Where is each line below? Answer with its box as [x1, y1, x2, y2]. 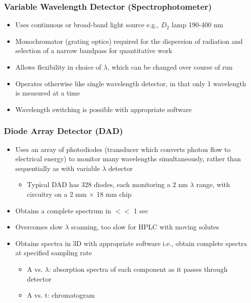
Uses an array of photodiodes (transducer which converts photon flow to [15, 144, 231, 154]
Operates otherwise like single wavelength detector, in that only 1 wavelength [15, 78, 246, 88]
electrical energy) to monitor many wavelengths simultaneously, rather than [15, 153, 241, 164]
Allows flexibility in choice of [15, 62, 102, 72]
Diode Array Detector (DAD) [4, 125, 123, 137]
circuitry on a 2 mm [27, 189, 87, 199]
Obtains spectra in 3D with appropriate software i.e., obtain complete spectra [15, 238, 247, 248]
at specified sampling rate [15, 247, 92, 258]
